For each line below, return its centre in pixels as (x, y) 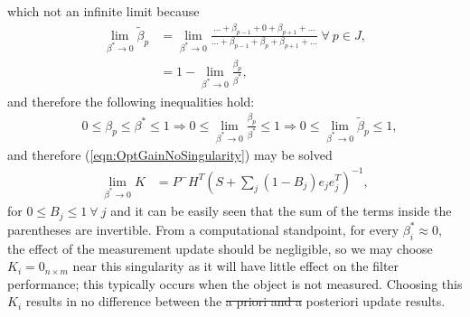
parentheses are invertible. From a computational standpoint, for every (203, 229)
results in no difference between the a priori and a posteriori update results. (235, 301)
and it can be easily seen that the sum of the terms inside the (281, 211)
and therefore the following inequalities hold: (131, 101)
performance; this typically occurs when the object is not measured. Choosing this (235, 283)
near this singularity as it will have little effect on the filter (236, 266)
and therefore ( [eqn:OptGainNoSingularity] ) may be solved (170, 155)
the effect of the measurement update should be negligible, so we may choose (220, 248)
